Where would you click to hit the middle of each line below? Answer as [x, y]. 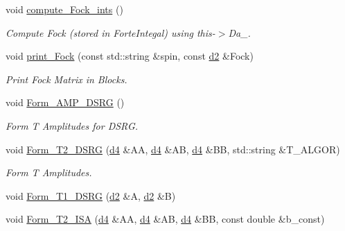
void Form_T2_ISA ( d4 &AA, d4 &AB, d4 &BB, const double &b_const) [165, 219]
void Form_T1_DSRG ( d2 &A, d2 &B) [91, 195]
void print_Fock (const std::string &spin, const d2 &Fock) [130, 56]
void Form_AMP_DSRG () [65, 102]
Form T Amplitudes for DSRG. [72, 125]
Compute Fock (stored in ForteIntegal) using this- [110, 32]
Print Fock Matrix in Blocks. [67, 79]
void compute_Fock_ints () [64, 9]
